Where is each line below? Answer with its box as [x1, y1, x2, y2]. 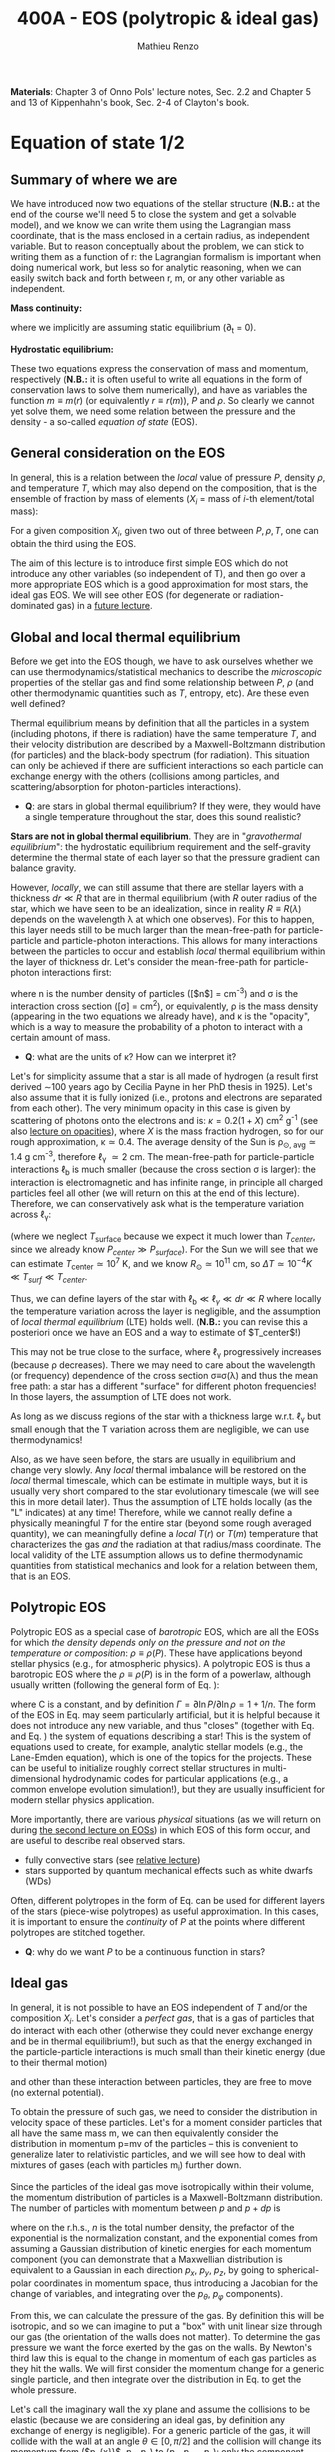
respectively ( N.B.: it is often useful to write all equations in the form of [10, 373, 303, 385]
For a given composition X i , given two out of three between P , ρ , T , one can [10, 525, 320, 539]
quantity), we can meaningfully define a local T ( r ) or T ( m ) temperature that [10, 1528, 319, 1539]
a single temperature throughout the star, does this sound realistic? [24, 810, 302, 822]
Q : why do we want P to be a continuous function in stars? [24, 1945, 266, 1957]
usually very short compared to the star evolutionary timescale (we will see [10, 1485, 320, 1497]
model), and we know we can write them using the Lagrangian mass [10, 218, 292, 231]
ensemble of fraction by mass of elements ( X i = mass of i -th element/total [10, 492, 315, 507]
